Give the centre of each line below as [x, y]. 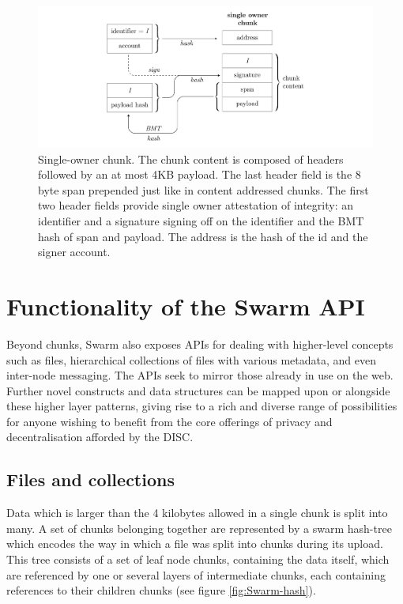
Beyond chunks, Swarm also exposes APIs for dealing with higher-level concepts [200, 344]
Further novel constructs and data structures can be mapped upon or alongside [198, 390]
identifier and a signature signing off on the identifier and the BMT [201, 221]
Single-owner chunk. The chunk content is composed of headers [191, 159]
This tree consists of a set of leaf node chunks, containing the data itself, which [198, 559]
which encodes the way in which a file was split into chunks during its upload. [195, 544]
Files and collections [90, 479]
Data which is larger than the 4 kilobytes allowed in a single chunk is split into [197, 513]
